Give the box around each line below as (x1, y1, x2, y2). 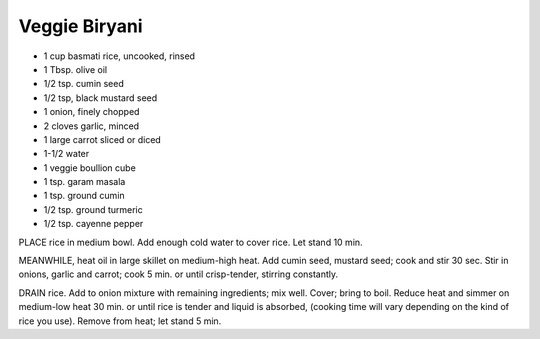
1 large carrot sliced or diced (43, 133, 162, 145)
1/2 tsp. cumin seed (43, 78, 125, 90)
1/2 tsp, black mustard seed (43, 91, 158, 104)
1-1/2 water (43, 148, 90, 160)
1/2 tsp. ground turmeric (43, 203, 144, 215)
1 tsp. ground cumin (43, 190, 125, 202)
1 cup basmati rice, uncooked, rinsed (43, 50, 195, 62)
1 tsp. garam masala (43, 176, 126, 188)
